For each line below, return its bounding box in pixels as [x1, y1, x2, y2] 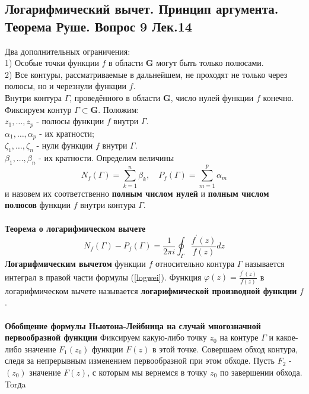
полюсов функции [5, 198, 71, 211]
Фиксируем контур [5, 103, 72, 115]
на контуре [219, 331, 259, 343]
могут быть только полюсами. [156, 56, 264, 69]
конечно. [263, 91, 294, 103]
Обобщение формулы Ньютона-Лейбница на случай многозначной [5, 319, 261, 332]
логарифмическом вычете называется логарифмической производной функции [5, 284, 297, 297]
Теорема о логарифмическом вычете [5, 222, 146, 234]
